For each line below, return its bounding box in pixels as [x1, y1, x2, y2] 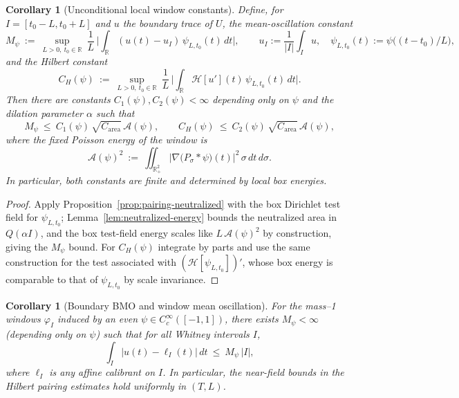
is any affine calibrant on [49, 365, 156, 379]
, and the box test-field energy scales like [40, 226, 213, 240]
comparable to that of [6, 272, 98, 287]
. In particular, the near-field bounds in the [162, 365, 344, 379]
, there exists [225, 311, 279, 326]
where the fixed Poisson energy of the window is [6, 132, 207, 147]
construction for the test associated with [6, 255, 176, 269]
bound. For [68, 239, 115, 253]
